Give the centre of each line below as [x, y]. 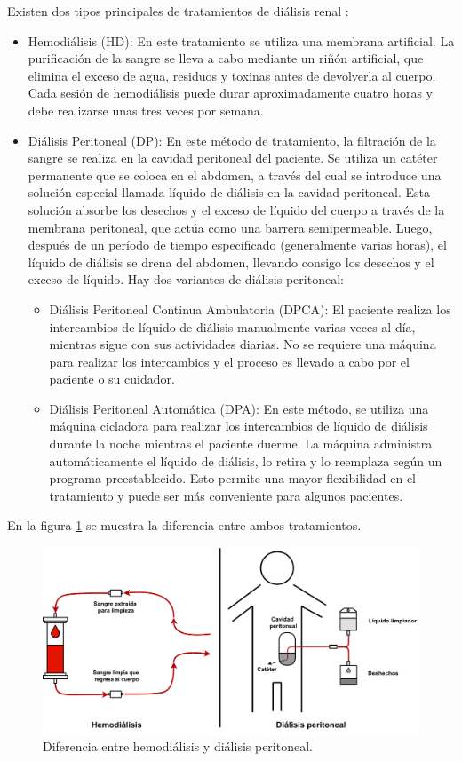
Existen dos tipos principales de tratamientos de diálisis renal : [178, 11]
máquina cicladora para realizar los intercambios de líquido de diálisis [239, 426]
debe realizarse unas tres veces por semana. [146, 110]
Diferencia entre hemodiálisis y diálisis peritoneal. [178, 746]
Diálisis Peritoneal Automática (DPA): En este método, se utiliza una [239, 408]
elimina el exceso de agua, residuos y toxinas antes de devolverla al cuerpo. [232, 75]
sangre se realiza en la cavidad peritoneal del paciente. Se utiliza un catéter [233, 158]
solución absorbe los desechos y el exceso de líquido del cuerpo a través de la [236, 209]
